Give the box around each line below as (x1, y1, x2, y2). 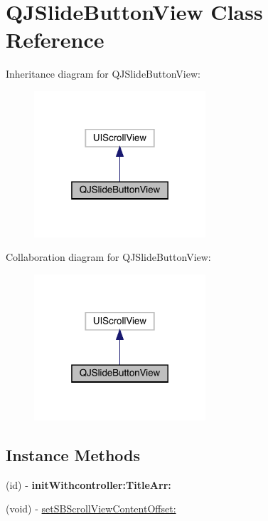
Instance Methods (6, 443, 140, 465)
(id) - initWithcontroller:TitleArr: (6, 477, 171, 492)
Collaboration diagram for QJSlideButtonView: (6, 249, 211, 264)
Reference (6, 25, 104, 54)
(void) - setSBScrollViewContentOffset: (6, 501, 176, 516)
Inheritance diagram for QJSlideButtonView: (6, 66, 200, 81)
